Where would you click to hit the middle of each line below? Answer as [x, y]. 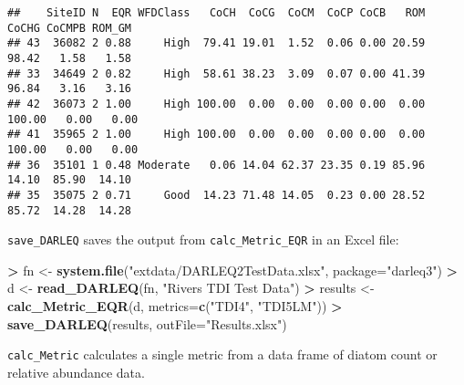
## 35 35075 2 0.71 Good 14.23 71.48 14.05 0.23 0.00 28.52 [217, 195]
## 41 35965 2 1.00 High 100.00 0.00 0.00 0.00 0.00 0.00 [217, 135]
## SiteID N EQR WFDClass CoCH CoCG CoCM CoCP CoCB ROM [217, 13]
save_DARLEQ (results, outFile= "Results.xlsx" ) [147, 323]
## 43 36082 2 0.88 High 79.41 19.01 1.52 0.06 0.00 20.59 [217, 43]
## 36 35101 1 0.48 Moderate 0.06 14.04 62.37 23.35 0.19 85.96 [217, 165]
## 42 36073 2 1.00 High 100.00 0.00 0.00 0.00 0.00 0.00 [217, 104]
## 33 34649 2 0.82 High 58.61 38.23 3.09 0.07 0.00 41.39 [217, 73]
